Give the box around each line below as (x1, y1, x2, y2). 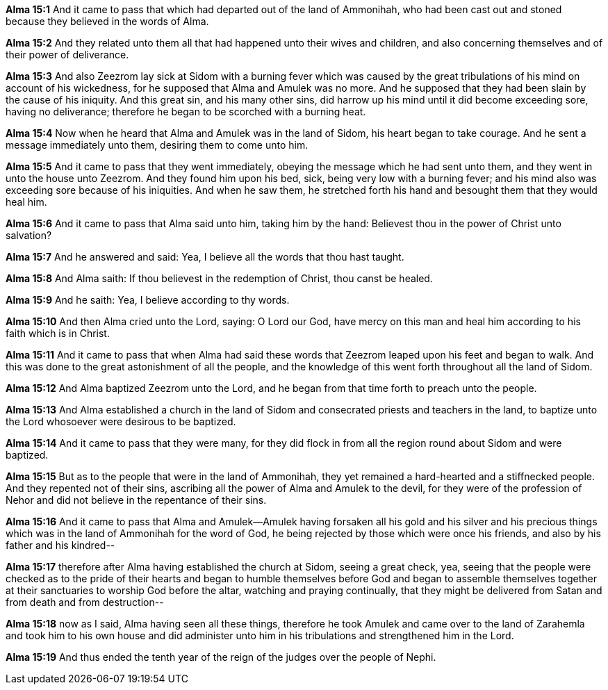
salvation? (6, 229, 52, 241)
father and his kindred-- (6, 539, 115, 551)
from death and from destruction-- (6, 596, 164, 608)
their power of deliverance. (6, 49, 129, 60)
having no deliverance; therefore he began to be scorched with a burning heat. (6, 106, 366, 117)
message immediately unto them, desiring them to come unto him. (6, 139, 309, 151)
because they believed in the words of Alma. (6, 15, 209, 27)
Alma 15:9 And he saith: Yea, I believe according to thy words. (6, 294, 290, 306)
